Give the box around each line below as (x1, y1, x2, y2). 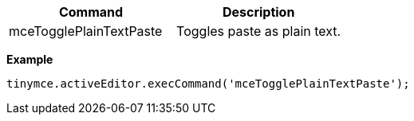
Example (6, 53, 53, 66)
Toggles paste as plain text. (176, 23, 341, 39)
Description (222, 4, 295, 20)
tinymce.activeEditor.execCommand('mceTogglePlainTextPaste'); (6, 77, 410, 90)
